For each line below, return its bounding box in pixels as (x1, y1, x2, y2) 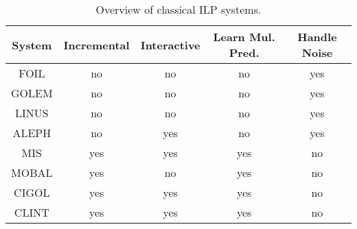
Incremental (63, 36, 130, 53)
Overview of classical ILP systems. (95, 1, 262, 17)
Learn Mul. (213, 29, 275, 45)
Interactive (140, 36, 200, 53)
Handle (297, 29, 337, 45)
